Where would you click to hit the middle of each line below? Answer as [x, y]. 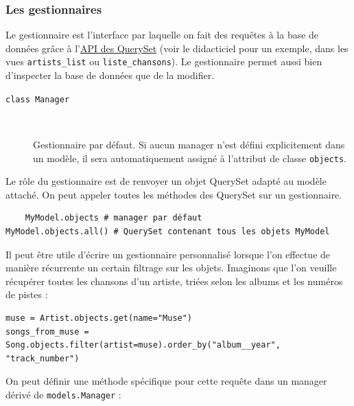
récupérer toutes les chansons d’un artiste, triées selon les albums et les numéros [174, 281]
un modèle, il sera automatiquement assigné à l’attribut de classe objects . [190, 158]
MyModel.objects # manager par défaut [114, 218]
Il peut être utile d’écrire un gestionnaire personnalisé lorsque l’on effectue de [168, 254]
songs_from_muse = [47, 331]
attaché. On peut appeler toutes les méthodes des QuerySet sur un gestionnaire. [174, 194]
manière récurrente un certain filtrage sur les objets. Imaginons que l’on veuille [171, 268]
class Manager [38, 99]
